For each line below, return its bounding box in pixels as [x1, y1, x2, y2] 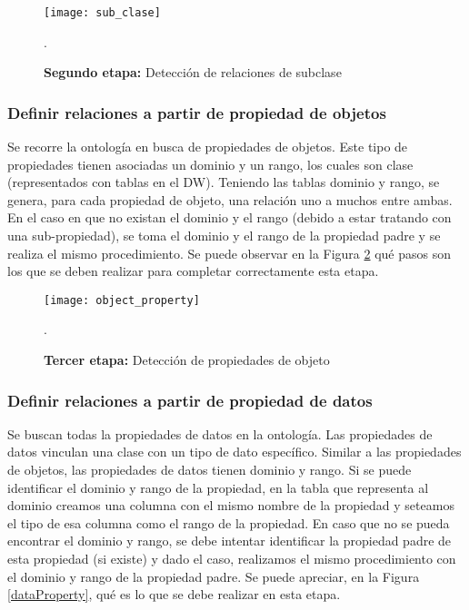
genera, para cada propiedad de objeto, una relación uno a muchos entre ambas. [7, 190, 453, 209]
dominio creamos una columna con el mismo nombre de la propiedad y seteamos [7, 496, 454, 515]
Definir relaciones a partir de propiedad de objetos [7, 101, 386, 123]
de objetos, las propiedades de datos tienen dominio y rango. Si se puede [7, 460, 412, 479]
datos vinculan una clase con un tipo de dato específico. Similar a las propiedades [7, 442, 462, 461]
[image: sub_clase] [44, 6, 161, 19]
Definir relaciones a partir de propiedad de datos [7, 389, 373, 411]
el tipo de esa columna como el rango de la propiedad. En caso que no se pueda [7, 513, 450, 532]
